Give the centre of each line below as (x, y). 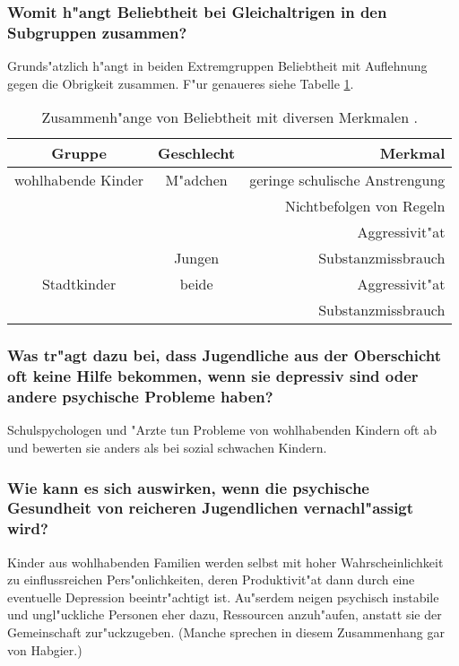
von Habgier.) (45, 649)
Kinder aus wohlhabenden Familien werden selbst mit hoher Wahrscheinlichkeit (225, 562)
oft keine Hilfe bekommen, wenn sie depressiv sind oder (213, 376)
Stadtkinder (79, 284)
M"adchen (196, 180)
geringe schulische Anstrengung (347, 180)
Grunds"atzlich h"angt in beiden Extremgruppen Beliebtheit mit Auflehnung (217, 66)
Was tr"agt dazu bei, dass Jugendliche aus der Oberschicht (225, 355)
